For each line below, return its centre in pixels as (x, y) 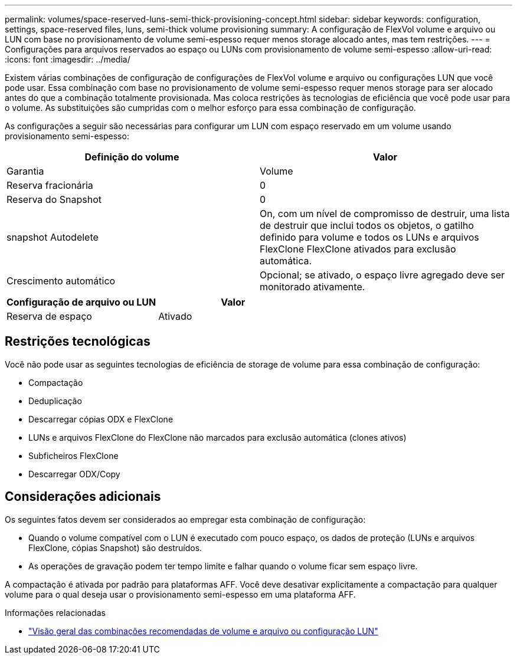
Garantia (25, 171)
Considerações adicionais (83, 497)
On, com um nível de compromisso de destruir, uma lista (385, 214)
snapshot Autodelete (53, 237)
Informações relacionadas (55, 612)
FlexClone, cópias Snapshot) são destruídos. (115, 547)
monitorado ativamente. (313, 287)
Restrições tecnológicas (78, 342)
